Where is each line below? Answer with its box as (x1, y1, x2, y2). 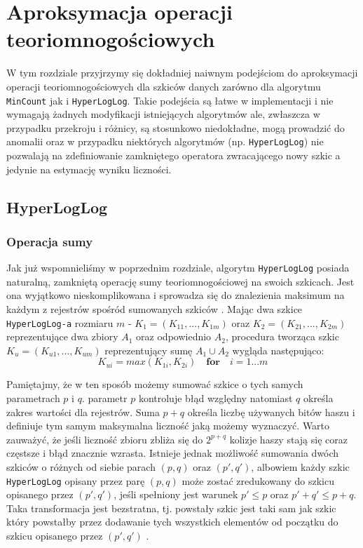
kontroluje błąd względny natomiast (138, 391, 293, 406)
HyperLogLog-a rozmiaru (6, 315, 114, 330)
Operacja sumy (6, 232, 93, 250)
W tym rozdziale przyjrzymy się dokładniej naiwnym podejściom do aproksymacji (6, 65, 358, 80)
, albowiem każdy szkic (251, 460, 350, 474)
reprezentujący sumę (104, 342, 193, 357)
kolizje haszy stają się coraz (229, 432, 348, 446)
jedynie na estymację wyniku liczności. (6, 161, 172, 176)
